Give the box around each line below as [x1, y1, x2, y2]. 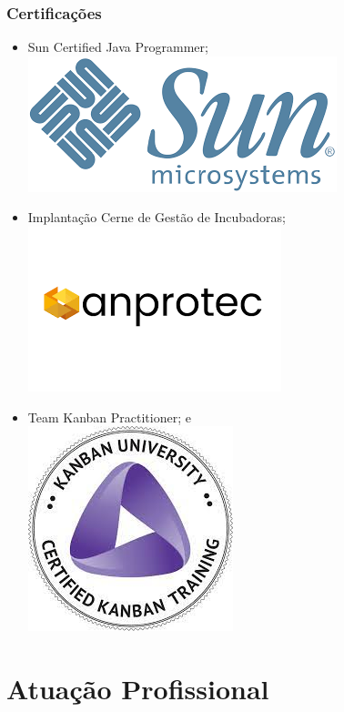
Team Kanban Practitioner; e [27, 407, 191, 426]
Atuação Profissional [6, 669, 269, 707]
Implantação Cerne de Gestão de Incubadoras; [27, 208, 286, 227]
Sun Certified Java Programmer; [27, 37, 208, 56]
